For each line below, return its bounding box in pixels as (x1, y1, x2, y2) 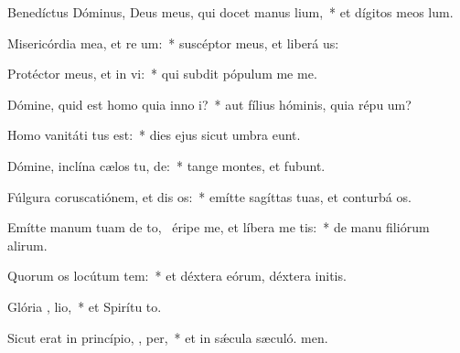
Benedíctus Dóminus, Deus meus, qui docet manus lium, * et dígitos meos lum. (7, 3, 454, 21)
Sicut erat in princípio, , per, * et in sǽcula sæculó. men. (7, 327, 328, 347)
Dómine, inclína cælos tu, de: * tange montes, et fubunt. (7, 155, 326, 175)
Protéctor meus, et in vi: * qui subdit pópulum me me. (7, 64, 317, 83)
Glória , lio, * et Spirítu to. (7, 296, 162, 316)
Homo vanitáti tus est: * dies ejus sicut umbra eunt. (7, 125, 301, 144)
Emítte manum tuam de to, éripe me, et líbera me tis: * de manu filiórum (7, 218, 430, 237)
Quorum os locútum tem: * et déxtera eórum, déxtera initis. (7, 266, 347, 285)
